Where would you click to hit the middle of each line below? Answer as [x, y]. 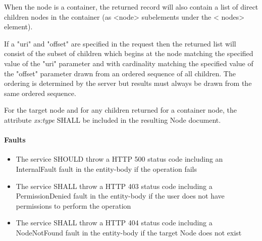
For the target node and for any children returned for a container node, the [121, 110]
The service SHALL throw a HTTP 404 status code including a [114, 223]
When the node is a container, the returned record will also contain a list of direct [131, 7]
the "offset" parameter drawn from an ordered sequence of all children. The [120, 73]
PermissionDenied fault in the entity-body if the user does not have [120, 196]
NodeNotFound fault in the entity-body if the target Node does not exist [129, 232]
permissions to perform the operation [73, 205]
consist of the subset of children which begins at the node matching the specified [129, 53]
